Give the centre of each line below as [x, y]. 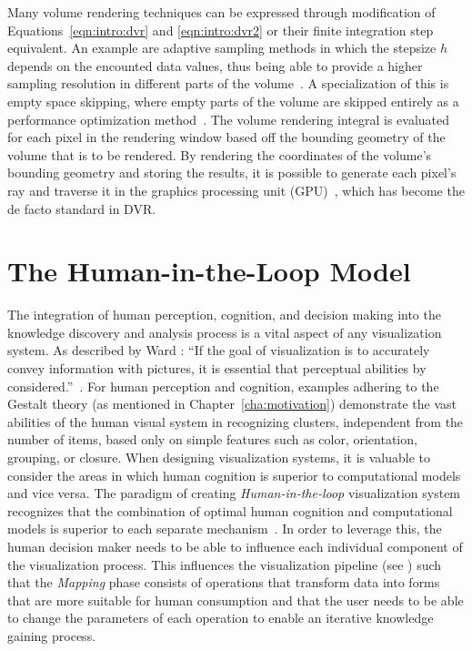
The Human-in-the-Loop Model [209, 271]
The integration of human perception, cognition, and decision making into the [224, 315]
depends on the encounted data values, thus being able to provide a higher [215, 65]
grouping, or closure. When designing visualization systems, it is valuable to [219, 457]
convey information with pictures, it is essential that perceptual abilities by [217, 368]
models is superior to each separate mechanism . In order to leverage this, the [225, 529]
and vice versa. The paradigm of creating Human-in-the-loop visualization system [234, 493]
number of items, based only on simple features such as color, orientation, [212, 439]
